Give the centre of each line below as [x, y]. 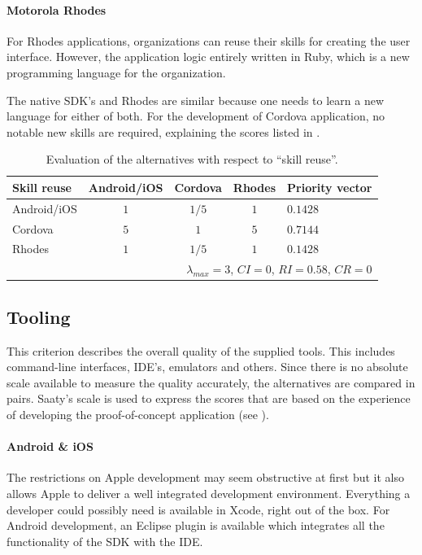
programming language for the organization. [116, 72]
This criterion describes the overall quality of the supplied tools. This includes [201, 350]
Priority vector [330, 187]
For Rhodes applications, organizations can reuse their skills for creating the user [209, 40]
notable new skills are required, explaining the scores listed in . [163, 131]
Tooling [39, 316]
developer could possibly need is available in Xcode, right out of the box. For [198, 509]
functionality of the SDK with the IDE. [105, 541]
